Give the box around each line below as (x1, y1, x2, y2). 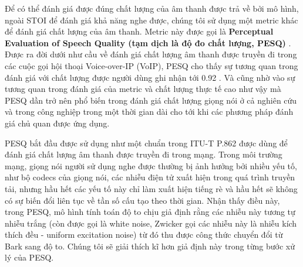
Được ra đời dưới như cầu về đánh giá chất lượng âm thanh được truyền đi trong (5, 48, 297, 60)
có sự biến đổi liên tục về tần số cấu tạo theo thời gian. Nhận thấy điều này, (5, 194, 280, 206)
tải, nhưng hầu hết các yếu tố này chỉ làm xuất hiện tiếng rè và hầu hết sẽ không (5, 182, 298, 194)
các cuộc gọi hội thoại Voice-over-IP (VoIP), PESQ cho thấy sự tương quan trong (5, 59, 298, 71)
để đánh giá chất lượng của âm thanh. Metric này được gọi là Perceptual (5, 25, 274, 37)
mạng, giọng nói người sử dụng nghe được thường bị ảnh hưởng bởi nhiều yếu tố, (5, 159, 297, 172)
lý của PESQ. (5, 251, 54, 263)
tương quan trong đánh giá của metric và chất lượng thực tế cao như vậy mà (5, 83, 281, 95)
